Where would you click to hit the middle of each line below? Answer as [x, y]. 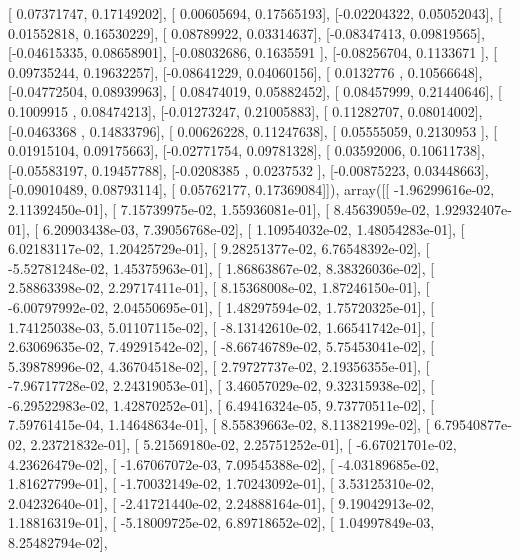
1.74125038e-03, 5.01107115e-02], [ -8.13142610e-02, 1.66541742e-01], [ [221, 326]
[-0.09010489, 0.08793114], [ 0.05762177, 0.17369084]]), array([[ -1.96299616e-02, [251, 189]
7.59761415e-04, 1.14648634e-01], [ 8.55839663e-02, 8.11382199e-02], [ [219, 424]
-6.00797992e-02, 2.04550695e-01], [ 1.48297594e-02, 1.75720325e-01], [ [221, 306]
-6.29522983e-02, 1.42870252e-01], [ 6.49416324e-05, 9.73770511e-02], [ [221, 404]
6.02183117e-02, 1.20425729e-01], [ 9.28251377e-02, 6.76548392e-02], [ [219, 248]
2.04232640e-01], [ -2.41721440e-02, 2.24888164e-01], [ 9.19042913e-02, [221, 502]
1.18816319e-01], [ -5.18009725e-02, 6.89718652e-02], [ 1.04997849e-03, [221, 522]
